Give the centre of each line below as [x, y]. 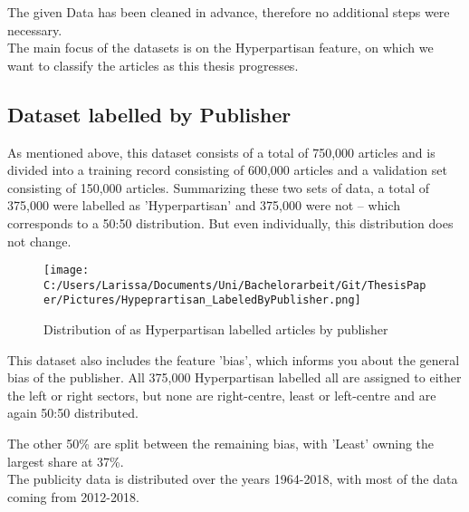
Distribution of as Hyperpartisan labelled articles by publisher [216, 329]
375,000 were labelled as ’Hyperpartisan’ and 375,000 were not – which [204, 205]
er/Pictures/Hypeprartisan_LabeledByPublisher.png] [202, 300]
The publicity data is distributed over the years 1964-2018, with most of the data [233, 479]
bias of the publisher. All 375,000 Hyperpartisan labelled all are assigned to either [234, 377]
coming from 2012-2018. [73, 496]
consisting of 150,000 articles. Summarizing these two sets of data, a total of [219, 187]
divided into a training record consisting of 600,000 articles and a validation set [227, 170]
